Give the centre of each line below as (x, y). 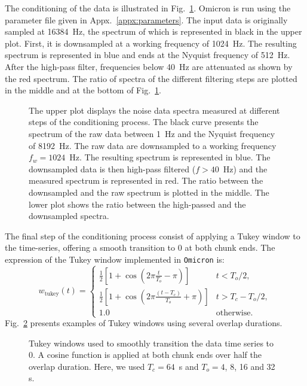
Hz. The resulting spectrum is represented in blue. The (170, 157)
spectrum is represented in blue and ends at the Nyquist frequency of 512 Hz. (148, 55)
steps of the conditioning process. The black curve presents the (144, 122)
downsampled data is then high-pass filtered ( (112, 168)
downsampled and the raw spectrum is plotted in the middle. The (149, 192)
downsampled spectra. (69, 216)
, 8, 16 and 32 (250, 366)
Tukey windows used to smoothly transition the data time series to (151, 343)
